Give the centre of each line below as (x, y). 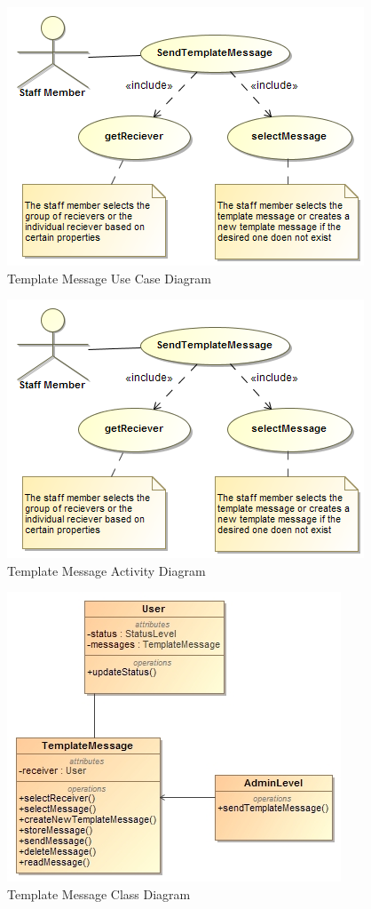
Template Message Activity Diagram (107, 570)
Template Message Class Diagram (99, 893)
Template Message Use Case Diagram (109, 278)
